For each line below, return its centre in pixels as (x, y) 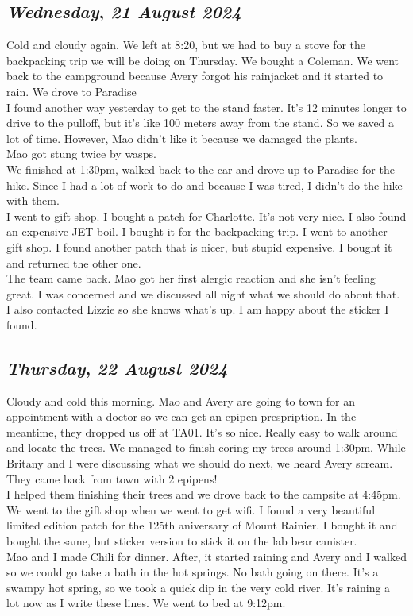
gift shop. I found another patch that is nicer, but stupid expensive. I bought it (199, 246)
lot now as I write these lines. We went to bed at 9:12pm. (146, 603)
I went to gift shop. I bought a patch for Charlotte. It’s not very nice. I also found (206, 216)
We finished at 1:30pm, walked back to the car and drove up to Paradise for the (201, 169)
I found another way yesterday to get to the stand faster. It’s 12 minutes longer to (206, 107)
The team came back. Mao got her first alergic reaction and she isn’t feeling (191, 278)
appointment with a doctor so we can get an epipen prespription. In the (181, 416)
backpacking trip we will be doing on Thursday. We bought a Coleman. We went (203, 60)
